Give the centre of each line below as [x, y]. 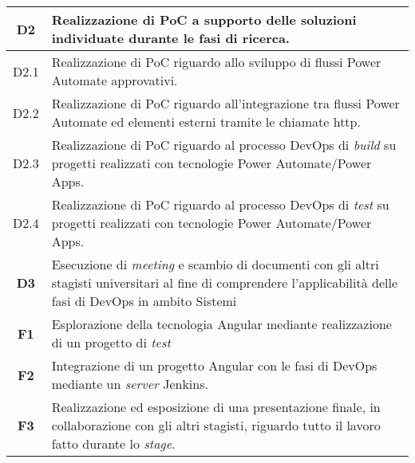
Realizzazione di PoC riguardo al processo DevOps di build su [224, 145]
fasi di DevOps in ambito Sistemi [144, 301]
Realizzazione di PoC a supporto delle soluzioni [204, 20]
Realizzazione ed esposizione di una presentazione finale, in [216, 407]
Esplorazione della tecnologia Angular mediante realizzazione [221, 324]
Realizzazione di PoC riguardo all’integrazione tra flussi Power [225, 103]
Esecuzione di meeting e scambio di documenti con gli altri [215, 264]
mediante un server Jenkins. [130, 384]
